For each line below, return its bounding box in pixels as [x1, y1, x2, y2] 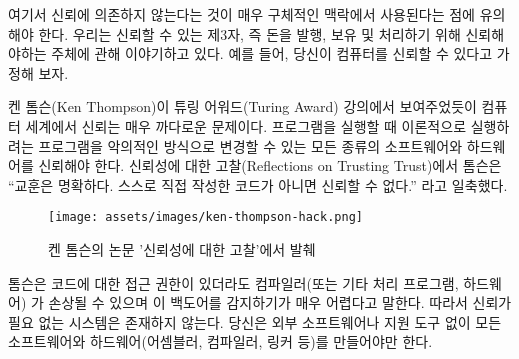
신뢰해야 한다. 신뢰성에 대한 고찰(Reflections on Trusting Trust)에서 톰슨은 [38, 155, 502, 176]
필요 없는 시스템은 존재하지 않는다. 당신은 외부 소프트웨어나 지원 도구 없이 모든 [8, 311, 502, 332]
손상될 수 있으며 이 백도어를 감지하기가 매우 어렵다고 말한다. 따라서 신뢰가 [48, 292, 512, 313]
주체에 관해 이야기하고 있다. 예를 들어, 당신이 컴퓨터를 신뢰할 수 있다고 [51, 43, 493, 64]
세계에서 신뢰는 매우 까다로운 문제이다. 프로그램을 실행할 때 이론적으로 [25, 115, 467, 136]
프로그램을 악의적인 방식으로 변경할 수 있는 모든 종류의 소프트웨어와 [38, 135, 463, 156]
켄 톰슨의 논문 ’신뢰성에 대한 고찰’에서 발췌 [48, 239, 316, 259]
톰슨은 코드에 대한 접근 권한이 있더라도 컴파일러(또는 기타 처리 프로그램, [8, 272, 459, 293]
